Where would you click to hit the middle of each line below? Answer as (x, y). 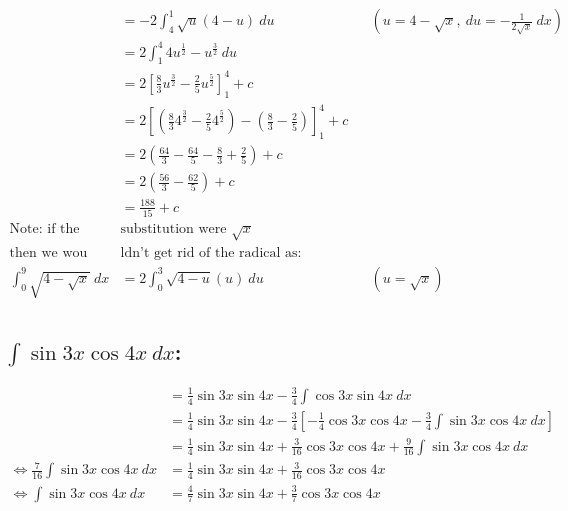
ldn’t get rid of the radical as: (211, 252)
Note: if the (44, 228)
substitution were (173, 228)
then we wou (48, 252)
